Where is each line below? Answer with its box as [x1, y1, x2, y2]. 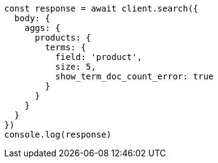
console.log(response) [4, 130, 112, 139]
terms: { [45, 42, 86, 52]
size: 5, [55, 62, 96, 72]
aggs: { [24, 23, 61, 33]
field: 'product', [55, 52, 142, 62]
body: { [14, 13, 50, 23]
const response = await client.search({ [4, 4, 199, 13]
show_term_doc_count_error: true [55, 72, 214, 81]
